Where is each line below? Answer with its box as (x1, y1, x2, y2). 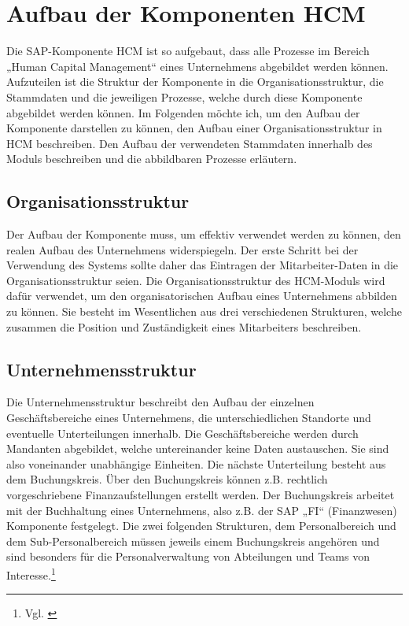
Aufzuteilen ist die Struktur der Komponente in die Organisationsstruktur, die (6, 73, 384, 90)
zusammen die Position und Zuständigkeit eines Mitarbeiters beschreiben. (6, 318, 362, 335)
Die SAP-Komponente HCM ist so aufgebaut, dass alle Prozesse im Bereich (6, 43, 370, 59)
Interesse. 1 (6, 564, 56, 583)
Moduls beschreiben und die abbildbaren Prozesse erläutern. (6, 150, 297, 167)
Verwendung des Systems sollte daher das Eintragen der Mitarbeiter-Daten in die (6, 257, 399, 273)
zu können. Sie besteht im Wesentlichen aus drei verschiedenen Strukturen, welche (6, 303, 402, 320)
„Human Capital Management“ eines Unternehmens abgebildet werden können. (6, 57, 389, 74)
